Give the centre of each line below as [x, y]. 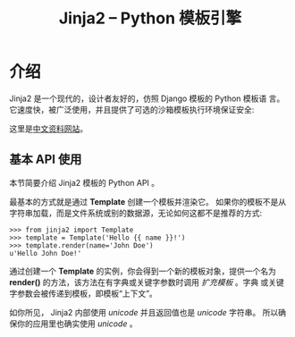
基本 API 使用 [46, 160]
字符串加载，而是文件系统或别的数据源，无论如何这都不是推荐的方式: [136, 213]
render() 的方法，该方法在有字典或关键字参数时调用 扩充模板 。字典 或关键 [147, 282]
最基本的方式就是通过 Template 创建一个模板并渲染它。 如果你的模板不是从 [148, 201]
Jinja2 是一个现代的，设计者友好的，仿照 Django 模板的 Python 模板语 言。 [147, 98]
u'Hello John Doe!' [46, 253]
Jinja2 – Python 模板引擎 [150, 18]
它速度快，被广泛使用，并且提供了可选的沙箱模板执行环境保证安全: [132, 109]
